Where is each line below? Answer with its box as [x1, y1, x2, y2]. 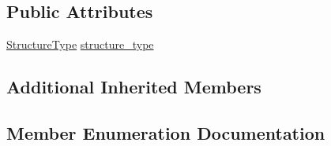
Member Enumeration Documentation [6, 120, 325, 144]
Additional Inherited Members [6, 75, 261, 99]
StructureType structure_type [6, 36, 154, 53]
